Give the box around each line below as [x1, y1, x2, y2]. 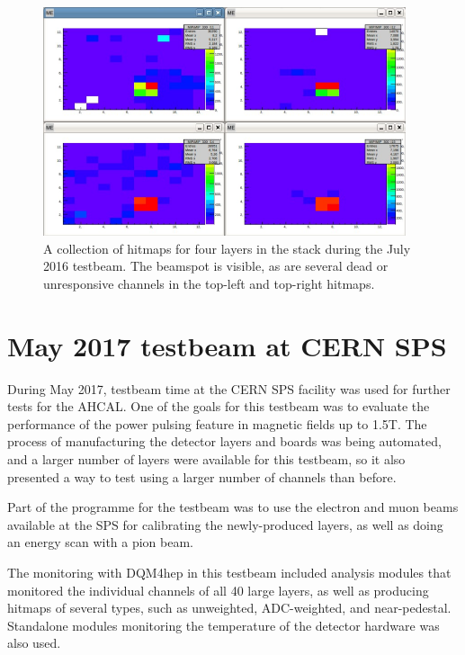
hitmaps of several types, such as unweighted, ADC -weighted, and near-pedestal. [7, 598, 452, 617]
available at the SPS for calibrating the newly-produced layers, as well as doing [7, 515, 443, 534]
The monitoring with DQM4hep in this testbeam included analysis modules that [7, 563, 452, 582]
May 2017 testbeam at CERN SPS [7, 327, 447, 363]
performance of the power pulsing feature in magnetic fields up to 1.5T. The [7, 414, 427, 433]
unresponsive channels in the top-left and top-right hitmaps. [43, 274, 375, 292]
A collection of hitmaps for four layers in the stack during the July [43, 238, 411, 257]
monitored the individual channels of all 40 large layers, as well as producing [7, 580, 429, 599]
